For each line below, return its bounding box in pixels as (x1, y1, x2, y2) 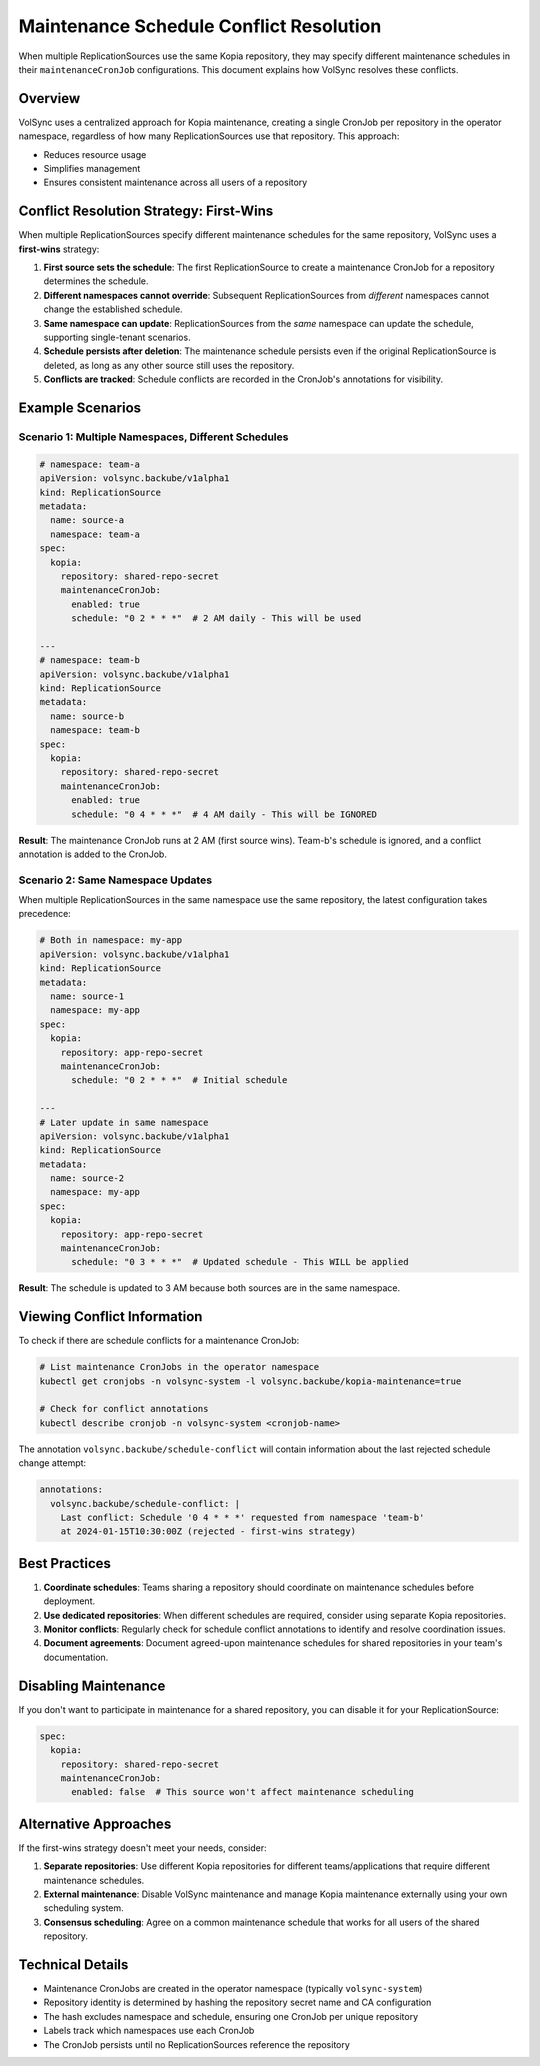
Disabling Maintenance (18, 1677, 166, 1694)
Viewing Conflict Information (18, 1308, 203, 1325)
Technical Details (18, 1956, 129, 1973)
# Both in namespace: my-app (39, 935, 183, 946)
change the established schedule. (43, 303, 184, 315)
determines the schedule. (43, 275, 149, 287)
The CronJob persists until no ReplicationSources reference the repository (43, 2038, 350, 2050)
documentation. (43, 1651, 109, 1663)
